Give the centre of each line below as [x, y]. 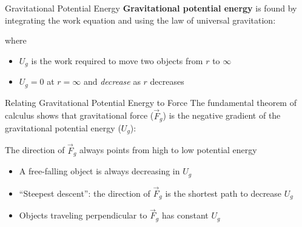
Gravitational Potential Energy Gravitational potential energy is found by [151, 8]
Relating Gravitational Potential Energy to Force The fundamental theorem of [151, 102]
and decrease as [112, 81]
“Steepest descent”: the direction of [85, 193]
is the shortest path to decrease [223, 193]
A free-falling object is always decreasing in [99, 171]
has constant [185, 215]
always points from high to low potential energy [168, 150]
